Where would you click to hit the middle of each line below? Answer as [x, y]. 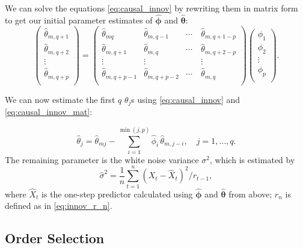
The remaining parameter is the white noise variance [102, 159]
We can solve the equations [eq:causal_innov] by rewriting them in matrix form [151, 8]
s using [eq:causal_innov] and [186, 99]
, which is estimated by [252, 159]
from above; [250, 194]
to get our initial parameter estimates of [79, 20]
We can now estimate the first [60, 99]
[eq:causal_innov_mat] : [49, 112]
